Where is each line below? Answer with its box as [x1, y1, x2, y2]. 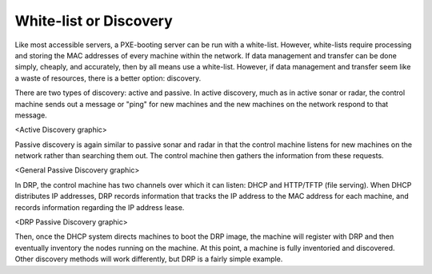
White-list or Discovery [14, 12, 174, 30]
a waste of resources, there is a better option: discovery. [14, 73, 202, 83]
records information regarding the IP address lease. [14, 202, 185, 212]
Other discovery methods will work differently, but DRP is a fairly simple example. [14, 254, 283, 264]
